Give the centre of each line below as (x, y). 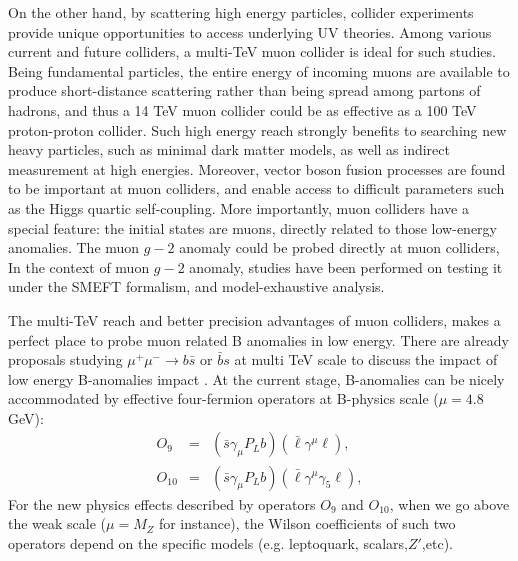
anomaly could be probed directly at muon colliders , (339, 247)
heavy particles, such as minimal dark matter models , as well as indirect (229, 149)
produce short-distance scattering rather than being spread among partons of (244, 90)
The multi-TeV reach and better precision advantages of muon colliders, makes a (254, 319)
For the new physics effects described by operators (162, 503)
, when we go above (449, 503)
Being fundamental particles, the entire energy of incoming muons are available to (259, 70)
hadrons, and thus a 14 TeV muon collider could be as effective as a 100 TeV (242, 109)
